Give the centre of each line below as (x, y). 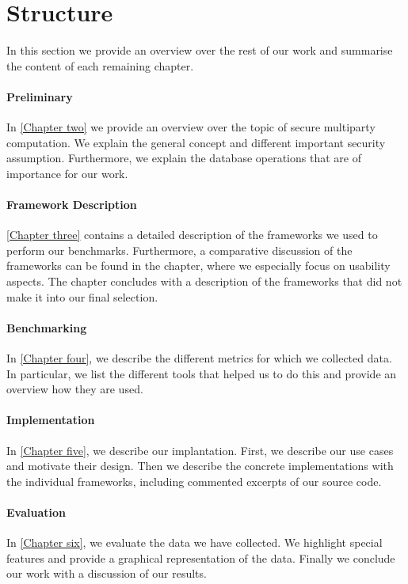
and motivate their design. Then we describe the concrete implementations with (200, 466)
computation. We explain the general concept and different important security (196, 142)
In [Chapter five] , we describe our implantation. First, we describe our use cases (200, 450)
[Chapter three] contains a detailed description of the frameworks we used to (192, 235)
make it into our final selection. (82, 296)
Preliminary (40, 96)
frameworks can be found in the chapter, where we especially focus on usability (198, 265)
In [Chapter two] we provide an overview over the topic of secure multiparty (191, 127)
